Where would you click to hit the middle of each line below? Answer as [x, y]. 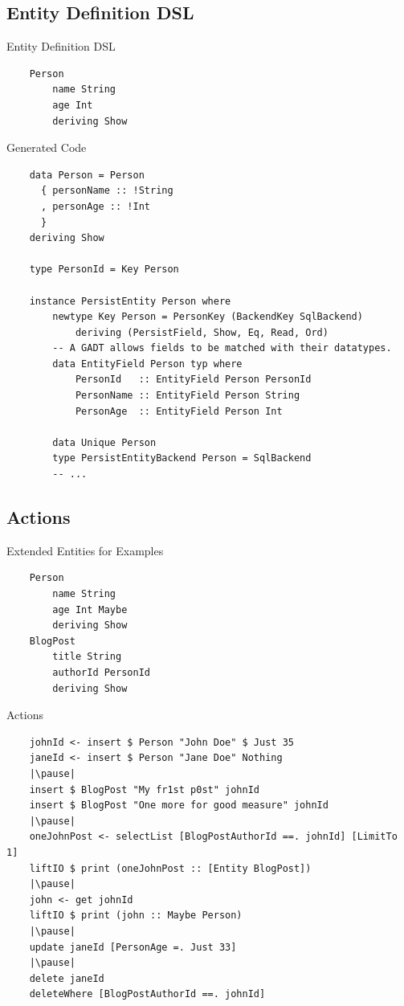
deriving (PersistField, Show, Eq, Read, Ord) [202, 332]
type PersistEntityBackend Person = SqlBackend [182, 458]
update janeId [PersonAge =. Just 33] [133, 947]
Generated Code [47, 147]
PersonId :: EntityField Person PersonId [193, 380]
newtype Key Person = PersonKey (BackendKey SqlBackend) [208, 317]
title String [87, 657]
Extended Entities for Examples [85, 550]
